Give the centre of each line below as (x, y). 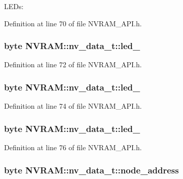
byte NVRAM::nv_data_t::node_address (92, 170)
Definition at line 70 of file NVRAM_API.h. (73, 23)
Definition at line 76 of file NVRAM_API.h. (73, 147)
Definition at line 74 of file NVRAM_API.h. (73, 106)
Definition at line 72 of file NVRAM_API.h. (73, 64)
